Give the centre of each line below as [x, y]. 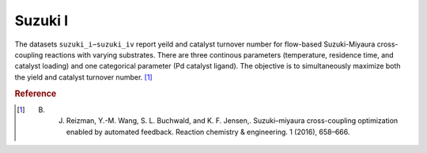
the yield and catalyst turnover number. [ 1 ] [84, 77]
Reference [36, 93]
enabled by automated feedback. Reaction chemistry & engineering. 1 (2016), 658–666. [208, 132]
